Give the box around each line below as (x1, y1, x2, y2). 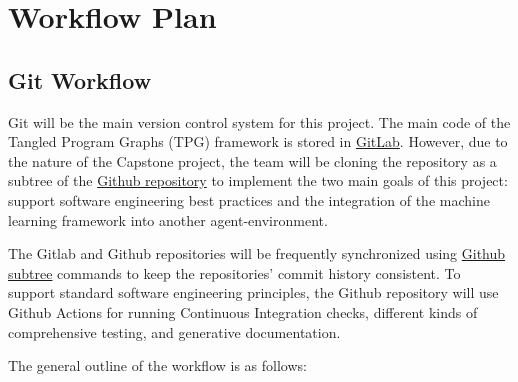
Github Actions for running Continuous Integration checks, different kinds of (8, 301, 478, 322)
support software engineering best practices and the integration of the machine (8, 189, 490, 210)
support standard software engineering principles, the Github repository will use (8, 282, 499, 303)
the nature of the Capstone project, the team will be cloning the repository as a (8, 150, 497, 171)
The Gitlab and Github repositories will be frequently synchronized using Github (8, 243, 506, 264)
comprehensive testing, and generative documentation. (8, 321, 341, 342)
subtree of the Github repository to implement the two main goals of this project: (8, 170, 508, 191)
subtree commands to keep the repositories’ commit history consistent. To (8, 262, 461, 283)
